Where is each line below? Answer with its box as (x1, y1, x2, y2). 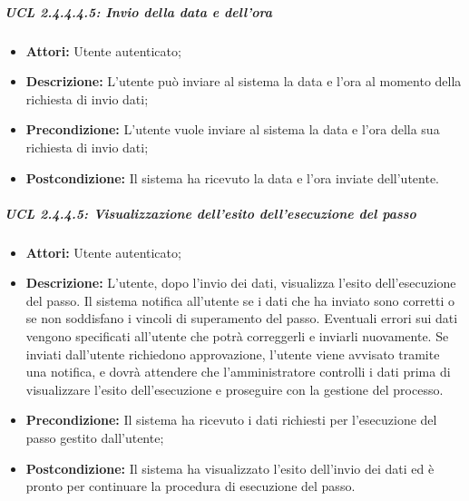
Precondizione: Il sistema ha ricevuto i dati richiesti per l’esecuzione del (25, 410, 437, 429)
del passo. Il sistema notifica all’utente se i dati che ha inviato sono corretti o (25, 290, 455, 309)
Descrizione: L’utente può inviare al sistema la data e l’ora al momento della (25, 72, 462, 91)
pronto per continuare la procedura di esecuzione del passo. (25, 476, 356, 496)
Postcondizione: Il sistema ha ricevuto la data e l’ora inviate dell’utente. (25, 168, 439, 187)
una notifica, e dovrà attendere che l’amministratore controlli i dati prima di (25, 362, 451, 381)
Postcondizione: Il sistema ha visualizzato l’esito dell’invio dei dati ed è (25, 458, 435, 477)
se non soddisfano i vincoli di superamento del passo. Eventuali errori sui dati (25, 309, 458, 328)
